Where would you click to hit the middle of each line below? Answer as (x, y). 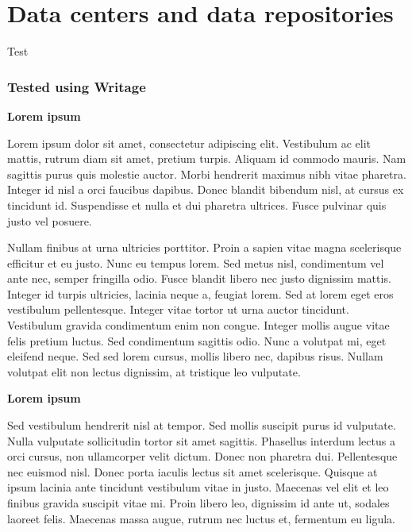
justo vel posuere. (50, 220)
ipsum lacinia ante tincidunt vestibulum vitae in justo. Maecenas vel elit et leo (198, 487)
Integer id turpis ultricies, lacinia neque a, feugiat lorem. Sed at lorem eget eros (200, 293)
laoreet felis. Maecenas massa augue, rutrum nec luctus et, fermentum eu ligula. (201, 518)
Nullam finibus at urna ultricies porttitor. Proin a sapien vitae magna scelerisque (204, 247)
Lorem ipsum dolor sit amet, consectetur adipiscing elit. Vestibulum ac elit (189, 143)
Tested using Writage (77, 86)
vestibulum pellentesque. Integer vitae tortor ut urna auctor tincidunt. (178, 309)
